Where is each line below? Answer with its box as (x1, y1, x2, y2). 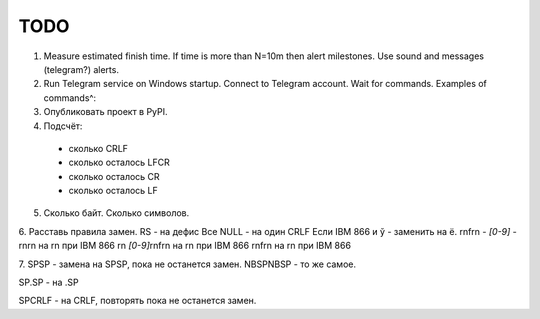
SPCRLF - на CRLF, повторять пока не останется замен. (18, 295, 257, 307)
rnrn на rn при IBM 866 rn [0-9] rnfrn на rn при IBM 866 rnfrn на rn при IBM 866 (18, 240, 352, 252)
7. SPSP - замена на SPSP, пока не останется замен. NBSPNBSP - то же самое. (18, 258, 357, 270)
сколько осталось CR (68, 170, 160, 182)
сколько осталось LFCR (68, 156, 170, 169)
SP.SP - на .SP (18, 276, 79, 289)
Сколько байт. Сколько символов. (43, 207, 190, 219)
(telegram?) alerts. (43, 63, 120, 75)
